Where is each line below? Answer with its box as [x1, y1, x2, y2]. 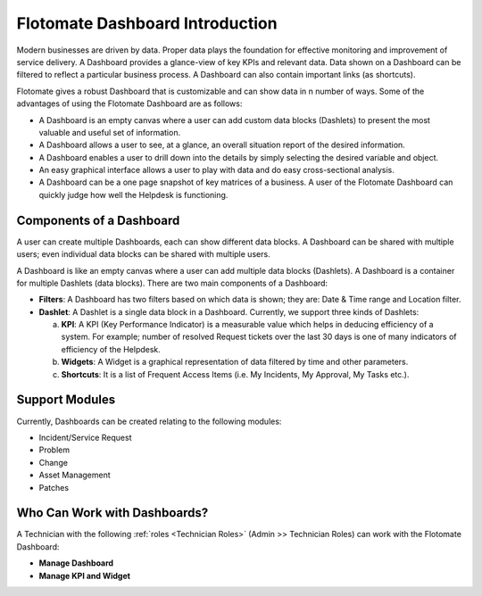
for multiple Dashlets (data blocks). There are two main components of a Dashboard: [16, 277, 328, 288]
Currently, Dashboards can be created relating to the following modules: [16, 416, 282, 426]
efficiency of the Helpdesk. [61, 344, 161, 354]
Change [38, 457, 69, 468]
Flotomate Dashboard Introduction [16, 13, 278, 33]
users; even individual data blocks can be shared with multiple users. [16, 249, 271, 260]
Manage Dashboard [38, 558, 114, 568]
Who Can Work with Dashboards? [16, 505, 209, 521]
